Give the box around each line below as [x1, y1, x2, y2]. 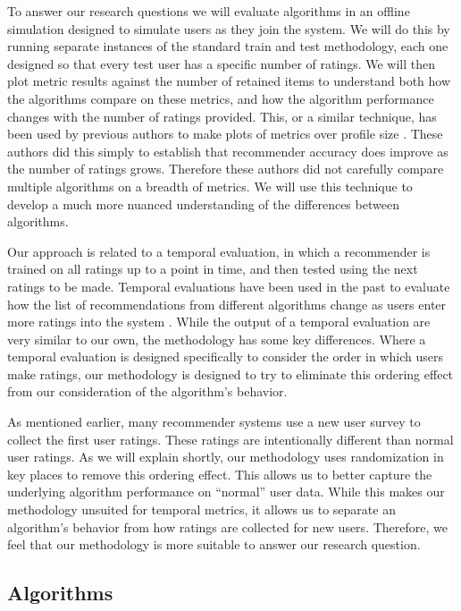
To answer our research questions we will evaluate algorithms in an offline [7, 2, 410, 20]
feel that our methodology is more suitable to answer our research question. [7, 535, 421, 554]
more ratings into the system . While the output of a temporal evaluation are [7, 312, 431, 331]
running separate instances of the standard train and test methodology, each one [7, 37, 448, 55]
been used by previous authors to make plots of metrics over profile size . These [7, 124, 443, 143]
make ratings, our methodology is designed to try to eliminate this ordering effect [7, 364, 454, 383]
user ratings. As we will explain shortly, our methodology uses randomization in [7, 447, 444, 466]
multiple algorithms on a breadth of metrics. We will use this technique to [7, 176, 413, 195]
